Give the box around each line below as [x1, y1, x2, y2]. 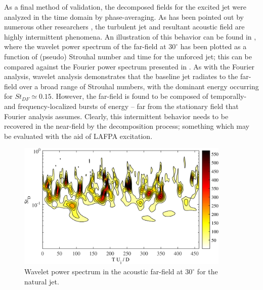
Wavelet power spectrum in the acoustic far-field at [24, 266, 183, 277]
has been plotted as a [180, 41, 247, 52]
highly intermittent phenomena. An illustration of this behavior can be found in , [4, 31, 256, 42]
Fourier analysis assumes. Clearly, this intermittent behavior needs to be [4, 111, 229, 121]
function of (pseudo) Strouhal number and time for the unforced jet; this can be [4, 51, 252, 61]
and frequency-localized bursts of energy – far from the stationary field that [4, 100, 239, 111]
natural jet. [24, 276, 59, 286]
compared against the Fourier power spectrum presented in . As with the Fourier [4, 61, 254, 71]
